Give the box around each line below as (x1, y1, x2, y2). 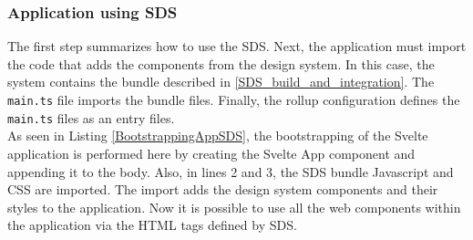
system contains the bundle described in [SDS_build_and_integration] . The (7, 72, 435, 91)
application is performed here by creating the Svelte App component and (7, 143, 416, 162)
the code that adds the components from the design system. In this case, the (7, 54, 435, 73)
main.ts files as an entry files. (7, 108, 175, 127)
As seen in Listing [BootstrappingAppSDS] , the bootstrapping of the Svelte (7, 126, 428, 145)
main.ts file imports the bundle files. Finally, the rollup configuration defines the (7, 90, 460, 109)
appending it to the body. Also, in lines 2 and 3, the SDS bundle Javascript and (7, 162, 454, 181)
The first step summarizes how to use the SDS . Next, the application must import (7, 37, 467, 56)
